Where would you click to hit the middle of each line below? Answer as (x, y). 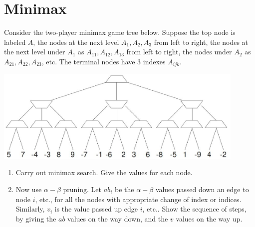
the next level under (35, 52)
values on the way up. (209, 218)
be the (124, 189)
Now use (29, 189)
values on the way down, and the (118, 218)
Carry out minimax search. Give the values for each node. (104, 172)
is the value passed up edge (96, 209)
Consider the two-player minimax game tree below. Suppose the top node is (120, 32)
